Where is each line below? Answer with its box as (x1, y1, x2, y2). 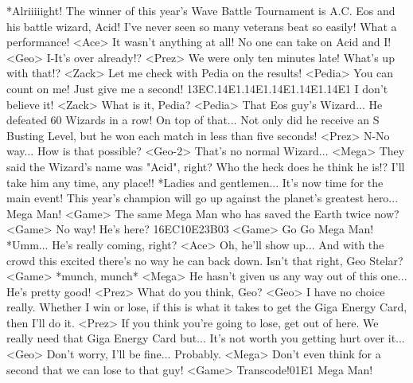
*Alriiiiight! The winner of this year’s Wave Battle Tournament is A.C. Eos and (6, 2, 395, 18)
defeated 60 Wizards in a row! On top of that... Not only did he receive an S (6, 111, 380, 128)
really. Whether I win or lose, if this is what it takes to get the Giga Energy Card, (6, 299, 407, 315)
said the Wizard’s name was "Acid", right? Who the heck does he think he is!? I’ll (6, 158, 405, 174)
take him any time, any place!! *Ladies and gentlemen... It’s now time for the (6, 174, 384, 190)
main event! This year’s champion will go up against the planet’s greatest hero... (6, 190, 399, 206)
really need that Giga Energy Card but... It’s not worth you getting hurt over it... (6, 330, 405, 346)
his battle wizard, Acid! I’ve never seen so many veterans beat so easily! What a (6, 18, 397, 34)
